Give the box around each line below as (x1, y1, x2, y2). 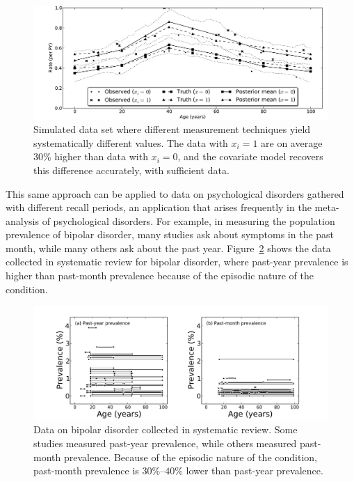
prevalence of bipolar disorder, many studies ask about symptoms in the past (6, 227, 335, 242)
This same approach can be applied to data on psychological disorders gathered (6, 186, 344, 201)
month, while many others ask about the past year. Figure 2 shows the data (6, 240, 331, 255)
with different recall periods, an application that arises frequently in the (6, 200, 312, 215)
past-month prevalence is (33, 463, 139, 478)
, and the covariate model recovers (177, 149, 323, 164)
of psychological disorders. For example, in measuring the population (42, 213, 335, 228)
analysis (6, 213, 39, 228)
